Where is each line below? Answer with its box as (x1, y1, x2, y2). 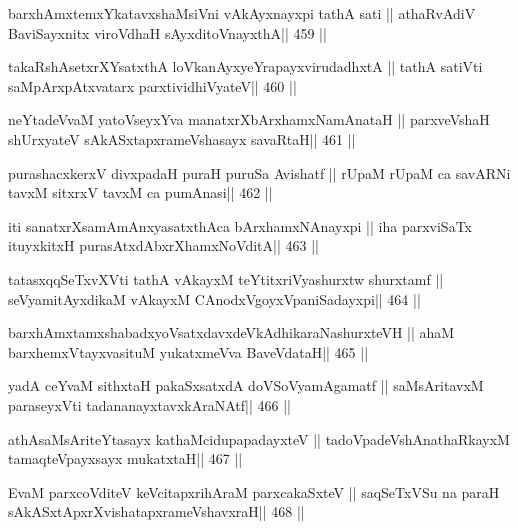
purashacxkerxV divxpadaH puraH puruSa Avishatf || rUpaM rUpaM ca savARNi (8, 162, 511, 183)
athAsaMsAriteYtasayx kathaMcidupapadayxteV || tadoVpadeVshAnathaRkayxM (8, 428, 510, 449)
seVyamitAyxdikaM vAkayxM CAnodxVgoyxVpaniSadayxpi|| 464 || (8, 288, 421, 309)
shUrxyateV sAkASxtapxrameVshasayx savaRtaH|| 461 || (8, 128, 356, 149)
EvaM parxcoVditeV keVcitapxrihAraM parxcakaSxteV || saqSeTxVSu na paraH (8, 481, 500, 502)
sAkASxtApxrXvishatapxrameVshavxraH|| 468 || (8, 501, 305, 522)
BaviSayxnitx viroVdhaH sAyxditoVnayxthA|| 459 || (8, 22, 327, 43)
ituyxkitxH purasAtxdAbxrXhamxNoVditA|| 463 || (8, 235, 319, 256)
